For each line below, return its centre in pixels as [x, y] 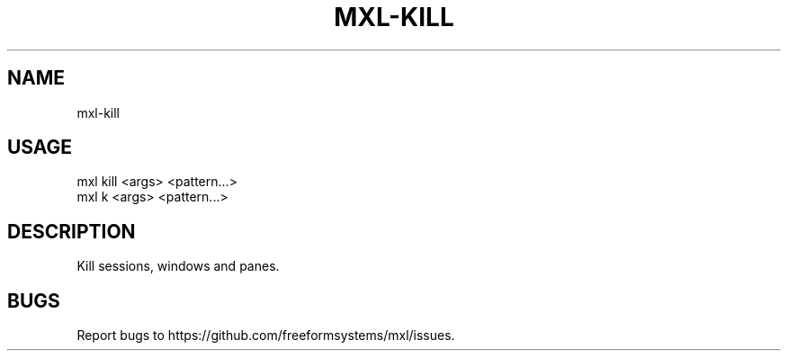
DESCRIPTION [72, 231]
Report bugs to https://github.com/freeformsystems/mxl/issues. [266, 336]
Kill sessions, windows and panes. [178, 266]
